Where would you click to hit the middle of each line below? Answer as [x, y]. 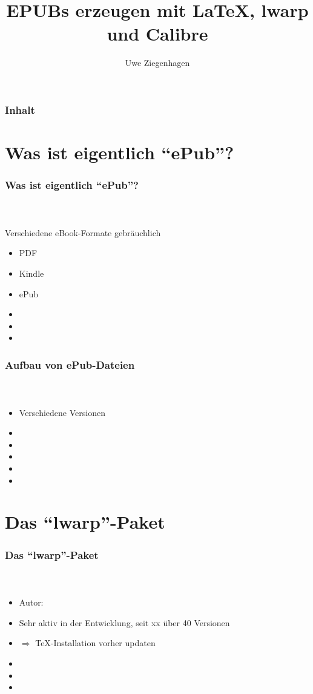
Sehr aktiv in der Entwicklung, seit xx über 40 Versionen [124, 622]
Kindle [31, 273]
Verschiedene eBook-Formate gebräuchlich [83, 232]
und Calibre [157, 34]
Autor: [31, 602]
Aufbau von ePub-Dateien [70, 364]
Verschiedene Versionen [62, 412]
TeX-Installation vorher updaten [95, 643]
